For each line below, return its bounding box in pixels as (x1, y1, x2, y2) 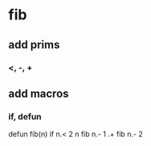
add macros (8, 86, 70, 100)
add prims (8, 38, 60, 52)
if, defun (8, 111, 42, 122)
